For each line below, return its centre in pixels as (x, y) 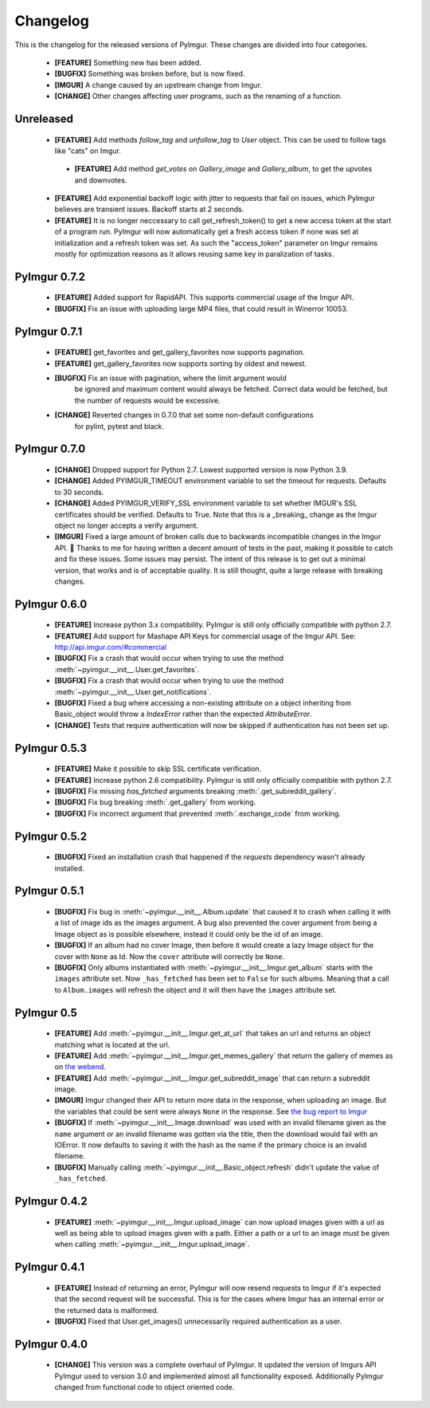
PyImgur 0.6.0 (51, 604)
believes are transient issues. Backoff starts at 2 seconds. (149, 209)
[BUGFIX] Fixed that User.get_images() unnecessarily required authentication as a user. (198, 1321)
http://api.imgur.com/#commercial (111, 647)
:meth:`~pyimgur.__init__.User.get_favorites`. (127, 669)
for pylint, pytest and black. (119, 426)
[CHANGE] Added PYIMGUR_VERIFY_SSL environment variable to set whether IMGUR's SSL (206, 503)
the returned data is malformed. (107, 1310)
